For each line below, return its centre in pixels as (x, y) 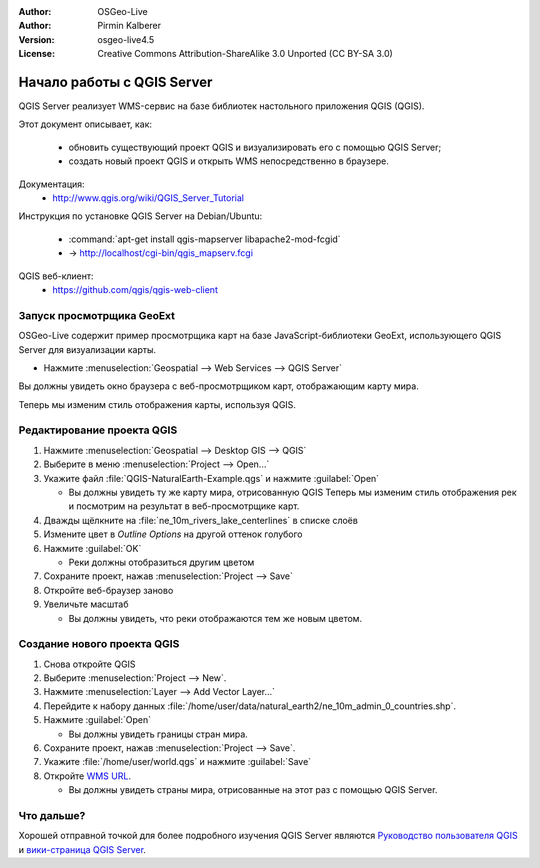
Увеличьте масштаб (86, 604)
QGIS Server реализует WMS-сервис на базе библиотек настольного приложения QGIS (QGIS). (221, 106)
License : (36, 54)
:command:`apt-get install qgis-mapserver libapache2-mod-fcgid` (204, 239)
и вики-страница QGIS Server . (82, 849)
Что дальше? (52, 815)
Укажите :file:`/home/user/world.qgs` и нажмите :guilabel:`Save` (177, 762)
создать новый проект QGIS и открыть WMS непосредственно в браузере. (228, 161)
